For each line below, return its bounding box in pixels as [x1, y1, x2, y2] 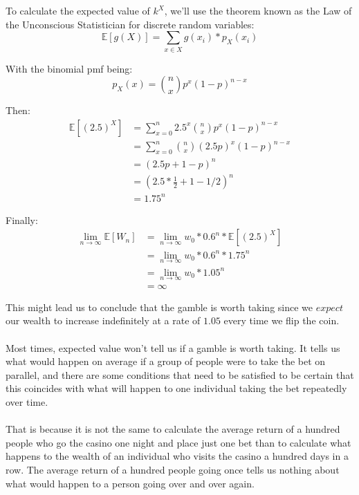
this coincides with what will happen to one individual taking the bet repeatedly [6, 381, 347, 395]
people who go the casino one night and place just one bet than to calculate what [6, 435, 351, 449]
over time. [6, 394, 48, 409]
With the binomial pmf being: [6, 61, 133, 75]
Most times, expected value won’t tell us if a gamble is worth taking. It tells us [6, 340, 340, 355]
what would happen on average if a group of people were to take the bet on [6, 354, 326, 368]
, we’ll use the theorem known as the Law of [164, 3, 352, 17]
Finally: [6, 212, 38, 227]
